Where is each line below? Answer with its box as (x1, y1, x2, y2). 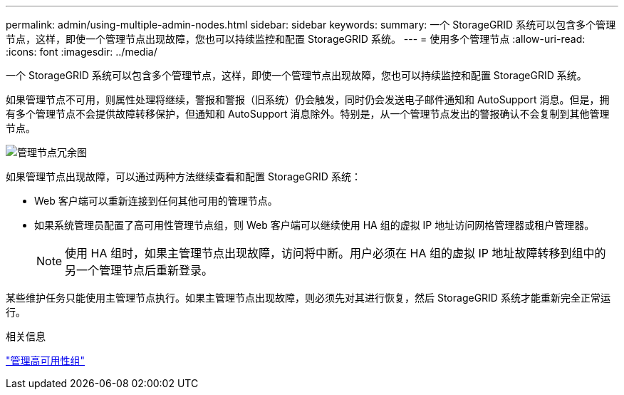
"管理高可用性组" (6, 354, 85, 366)
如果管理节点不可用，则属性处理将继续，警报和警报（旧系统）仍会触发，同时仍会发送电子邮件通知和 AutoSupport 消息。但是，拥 (6, 93, 610, 106)
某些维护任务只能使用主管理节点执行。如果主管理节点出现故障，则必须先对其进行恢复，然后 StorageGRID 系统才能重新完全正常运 (6, 292, 610, 304)
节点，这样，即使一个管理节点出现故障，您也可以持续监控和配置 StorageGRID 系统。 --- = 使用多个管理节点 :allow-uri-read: (6, 33, 586, 45)
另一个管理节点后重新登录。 (65, 263, 214, 277)
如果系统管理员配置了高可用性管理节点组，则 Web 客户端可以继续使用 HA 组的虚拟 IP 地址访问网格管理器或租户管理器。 (34, 219, 595, 231)
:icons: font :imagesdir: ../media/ (6, 46, 157, 58)
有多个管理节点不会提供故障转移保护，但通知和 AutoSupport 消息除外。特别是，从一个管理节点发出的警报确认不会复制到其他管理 (6, 108, 610, 120)
